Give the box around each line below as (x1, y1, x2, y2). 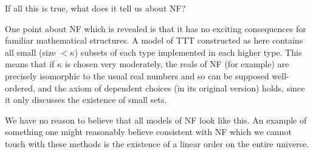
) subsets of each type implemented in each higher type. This (74, 45, 302, 58)
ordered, (5, 81, 35, 94)
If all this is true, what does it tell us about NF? (5, 2, 186, 14)
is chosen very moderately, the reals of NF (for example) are (64, 58, 289, 70)
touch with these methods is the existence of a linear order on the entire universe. (5, 137, 309, 150)
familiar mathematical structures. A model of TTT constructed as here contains (5, 34, 303, 47)
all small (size (5, 45, 56, 58)
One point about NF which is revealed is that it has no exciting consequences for (5, 22, 306, 35)
